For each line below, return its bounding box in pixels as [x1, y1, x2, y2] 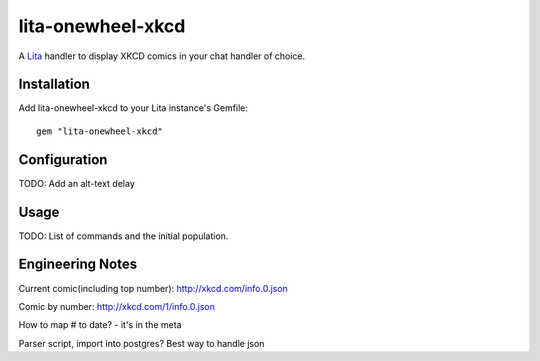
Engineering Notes [18, 256, 138, 273]
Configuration [18, 151, 108, 168]
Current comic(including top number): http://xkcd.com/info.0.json [18, 282, 289, 294]
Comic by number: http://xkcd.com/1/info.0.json [18, 300, 215, 312]
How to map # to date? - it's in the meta [18, 319, 182, 331]
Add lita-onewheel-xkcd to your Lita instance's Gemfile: [18, 102, 249, 114]
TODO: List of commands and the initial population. [18, 230, 229, 242]
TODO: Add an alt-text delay [18, 177, 135, 189]
